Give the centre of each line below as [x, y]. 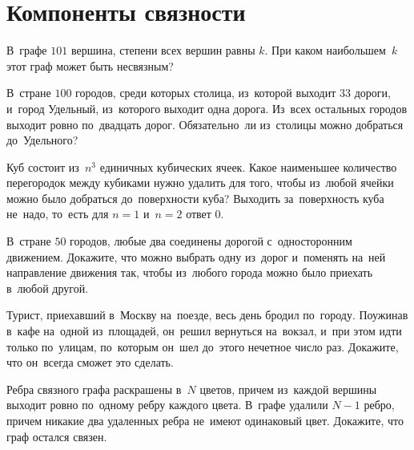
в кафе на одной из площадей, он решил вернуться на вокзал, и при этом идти [204, 331]
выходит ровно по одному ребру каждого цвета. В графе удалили [167, 405]
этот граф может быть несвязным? [90, 65]
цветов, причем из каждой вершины [288, 389]
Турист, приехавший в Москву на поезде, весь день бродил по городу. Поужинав [207, 315]
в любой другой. [48, 288]
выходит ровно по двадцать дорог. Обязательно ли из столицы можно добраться [205, 124]
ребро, [379, 405]
